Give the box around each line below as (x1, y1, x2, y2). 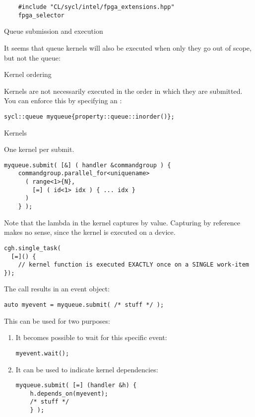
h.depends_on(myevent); (30, 390, 108, 397)
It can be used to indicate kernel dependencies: (15, 364, 158, 374)
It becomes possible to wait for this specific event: (15, 332, 167, 343)
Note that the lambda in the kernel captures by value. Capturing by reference (4, 217, 240, 227)
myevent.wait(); (15, 349, 69, 357)
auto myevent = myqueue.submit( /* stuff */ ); (4, 301, 164, 309)
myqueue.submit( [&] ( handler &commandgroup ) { (4, 161, 171, 169)
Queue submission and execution (4, 26, 103, 36)
